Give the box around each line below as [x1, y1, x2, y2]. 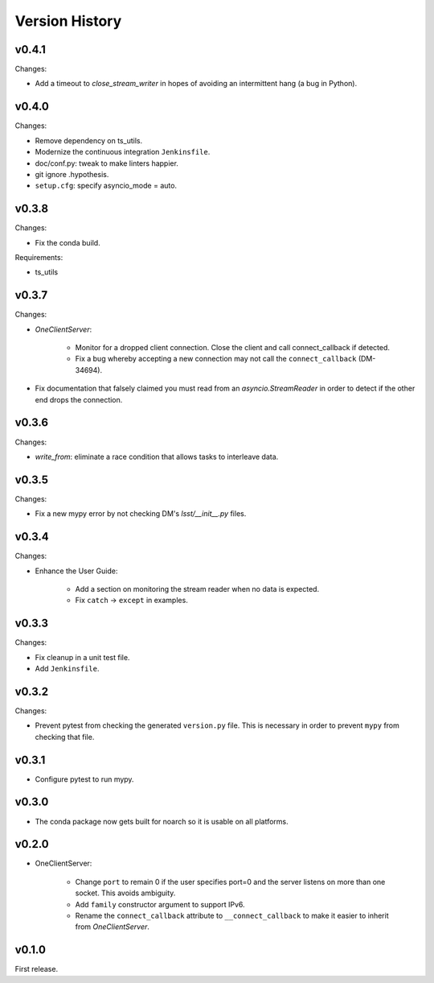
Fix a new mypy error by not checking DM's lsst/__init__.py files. [35, 509, 247, 518]
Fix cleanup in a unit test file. [35, 652, 130, 662]
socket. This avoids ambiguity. [75, 888, 176, 898]
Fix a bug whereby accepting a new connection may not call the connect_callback [75, 354, 357, 364]
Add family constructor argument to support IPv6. [75, 899, 245, 909]
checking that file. [35, 732, 95, 741]
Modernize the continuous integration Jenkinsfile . [35, 147, 211, 157]
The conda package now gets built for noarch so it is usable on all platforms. [35, 816, 289, 826]
